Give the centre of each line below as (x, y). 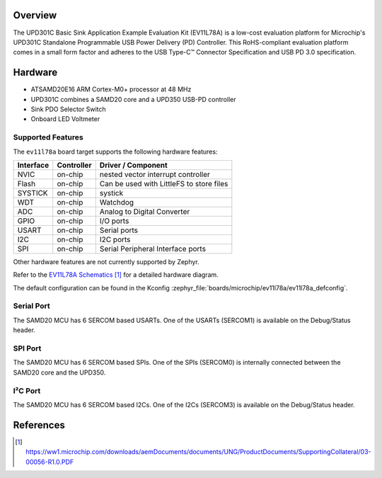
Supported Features (48, 137)
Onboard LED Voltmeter (65, 119)
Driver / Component (133, 165)
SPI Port (27, 348)
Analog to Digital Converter (145, 211)
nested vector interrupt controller (155, 174)
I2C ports (115, 239)
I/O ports (114, 221)
